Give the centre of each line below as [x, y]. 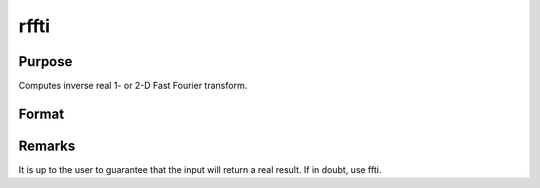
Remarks [47, 145]
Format [41, 113]
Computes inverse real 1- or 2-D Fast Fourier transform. [133, 86]
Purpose [45, 61]
